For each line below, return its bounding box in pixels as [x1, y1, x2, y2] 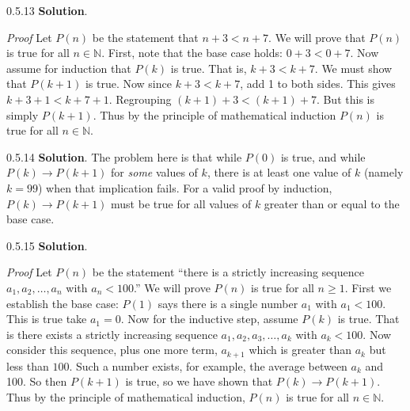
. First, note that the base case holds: [101, 44, 283, 61]
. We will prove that [268, 29, 366, 45]
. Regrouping [108, 90, 172, 107]
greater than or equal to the [264, 195, 400, 211]
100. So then [6, 373, 67, 390]
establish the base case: [6, 295, 119, 311]
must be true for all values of [111, 195, 252, 211]
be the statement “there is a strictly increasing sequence [92, 264, 364, 280]
